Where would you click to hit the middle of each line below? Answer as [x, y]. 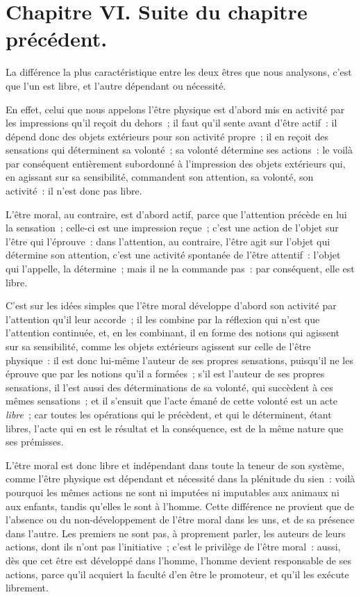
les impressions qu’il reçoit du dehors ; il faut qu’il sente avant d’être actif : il [171, 123]
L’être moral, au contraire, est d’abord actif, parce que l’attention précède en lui [176, 214]
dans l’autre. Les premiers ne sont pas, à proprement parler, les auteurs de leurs [176, 533]
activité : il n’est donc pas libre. [74, 191]
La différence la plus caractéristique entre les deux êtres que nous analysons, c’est [179, 72]
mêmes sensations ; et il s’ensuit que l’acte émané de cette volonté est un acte [171, 401]
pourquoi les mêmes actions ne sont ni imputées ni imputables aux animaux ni [173, 492]
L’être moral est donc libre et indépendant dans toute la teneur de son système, [175, 465]
